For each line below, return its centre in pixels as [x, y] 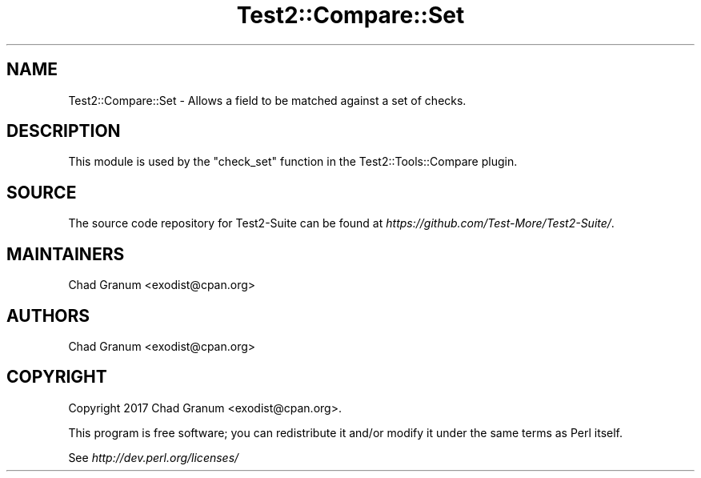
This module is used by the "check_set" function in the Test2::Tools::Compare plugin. [293, 162]
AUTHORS [48, 315]
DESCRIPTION [64, 131]
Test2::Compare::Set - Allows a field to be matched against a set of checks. [267, 100]
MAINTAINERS [66, 254]
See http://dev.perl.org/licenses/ [154, 457]
